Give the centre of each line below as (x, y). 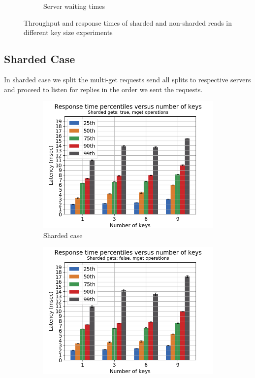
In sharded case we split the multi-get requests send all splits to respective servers (127, 79)
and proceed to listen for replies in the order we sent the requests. (103, 89)
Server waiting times (74, 6)
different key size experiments (68, 32)
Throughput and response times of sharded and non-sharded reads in (128, 22)
